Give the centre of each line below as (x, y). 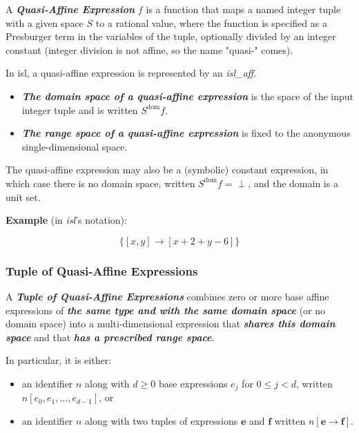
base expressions (193, 383)
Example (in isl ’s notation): (66, 220)
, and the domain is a (293, 183)
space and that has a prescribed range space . (110, 337)
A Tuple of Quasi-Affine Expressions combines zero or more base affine (167, 296)
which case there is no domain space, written (100, 183)
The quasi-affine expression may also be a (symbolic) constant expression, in (167, 170)
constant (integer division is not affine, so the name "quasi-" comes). (149, 49)
